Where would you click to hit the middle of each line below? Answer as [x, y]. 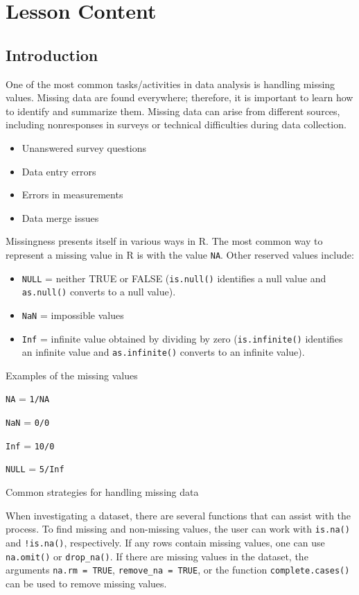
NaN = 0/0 [28, 422]
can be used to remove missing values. [86, 583]
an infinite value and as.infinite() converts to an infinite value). [163, 352]
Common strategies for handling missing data [102, 492]
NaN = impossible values [73, 314]
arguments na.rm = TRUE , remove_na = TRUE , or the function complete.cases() [178, 570]
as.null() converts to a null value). [99, 292]
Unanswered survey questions [84, 147]
